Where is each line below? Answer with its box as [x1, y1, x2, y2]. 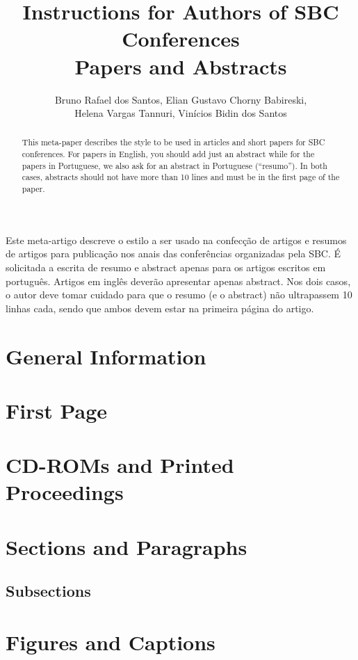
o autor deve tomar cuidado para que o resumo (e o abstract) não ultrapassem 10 [6, 287, 352, 302]
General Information [6, 341, 206, 370]
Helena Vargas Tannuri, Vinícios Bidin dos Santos [74, 106, 287, 120]
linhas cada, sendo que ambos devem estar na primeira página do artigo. [6, 300, 314, 315]
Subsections [6, 580, 91, 602]
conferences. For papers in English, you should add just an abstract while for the [22, 148, 315, 160]
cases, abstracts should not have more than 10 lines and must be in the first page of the [22, 171, 340, 183]
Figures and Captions [6, 627, 215, 656]
